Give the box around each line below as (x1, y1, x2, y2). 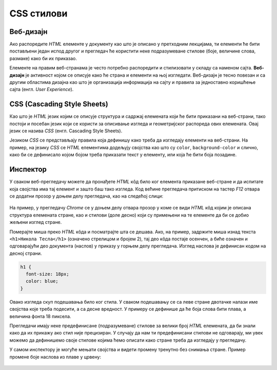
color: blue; (26, 278, 58, 284)
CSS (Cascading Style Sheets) (9, 100, 109, 109)
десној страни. (9, 250, 42, 256)
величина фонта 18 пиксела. (9, 313, 71, 319)
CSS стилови (9, 8, 68, 19)
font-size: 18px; (26, 271, 69, 277)
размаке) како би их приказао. (9, 55, 77, 61)
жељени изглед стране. (9, 219, 62, 225)
